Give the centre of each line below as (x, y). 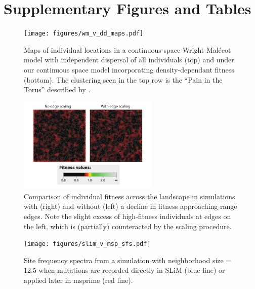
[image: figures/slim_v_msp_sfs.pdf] (87, 244)
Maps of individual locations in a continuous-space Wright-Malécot (127, 49)
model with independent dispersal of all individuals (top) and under (129, 60)
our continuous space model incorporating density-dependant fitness (129, 69)
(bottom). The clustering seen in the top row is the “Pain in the (123, 79)
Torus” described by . (57, 89)
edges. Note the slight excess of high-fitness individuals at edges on (127, 216)
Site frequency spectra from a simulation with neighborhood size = (128, 260)
